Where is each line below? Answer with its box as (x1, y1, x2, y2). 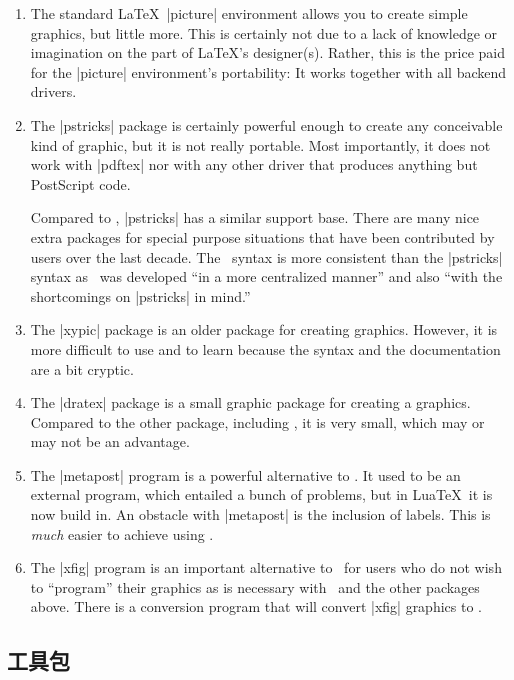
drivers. (30, 81, 77, 102)
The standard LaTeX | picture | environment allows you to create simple (30, 3, 468, 23)
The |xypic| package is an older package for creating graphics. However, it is (30, 319, 498, 340)
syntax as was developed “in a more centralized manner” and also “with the (30, 266, 503, 287)
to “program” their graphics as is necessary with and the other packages (30, 576, 480, 597)
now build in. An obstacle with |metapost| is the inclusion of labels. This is (30, 504, 491, 525)
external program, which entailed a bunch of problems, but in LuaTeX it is (30, 484, 493, 505)
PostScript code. (30, 173, 131, 194)
